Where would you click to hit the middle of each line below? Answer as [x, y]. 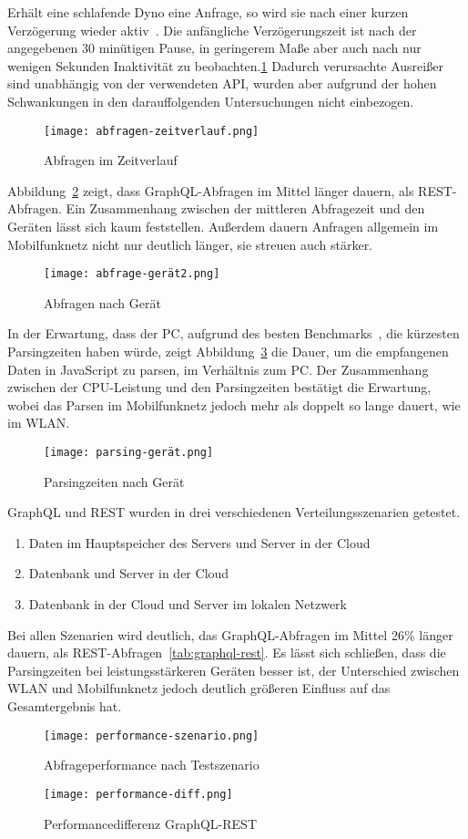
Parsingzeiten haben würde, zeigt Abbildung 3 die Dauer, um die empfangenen [228, 352]
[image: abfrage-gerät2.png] [132, 274]
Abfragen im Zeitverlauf [111, 160]
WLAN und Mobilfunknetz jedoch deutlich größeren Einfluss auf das [199, 688]
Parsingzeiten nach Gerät [114, 481]
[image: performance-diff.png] [138, 794]
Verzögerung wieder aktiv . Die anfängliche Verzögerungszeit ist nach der [212, 30]
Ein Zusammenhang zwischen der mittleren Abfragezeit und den [245, 208]
